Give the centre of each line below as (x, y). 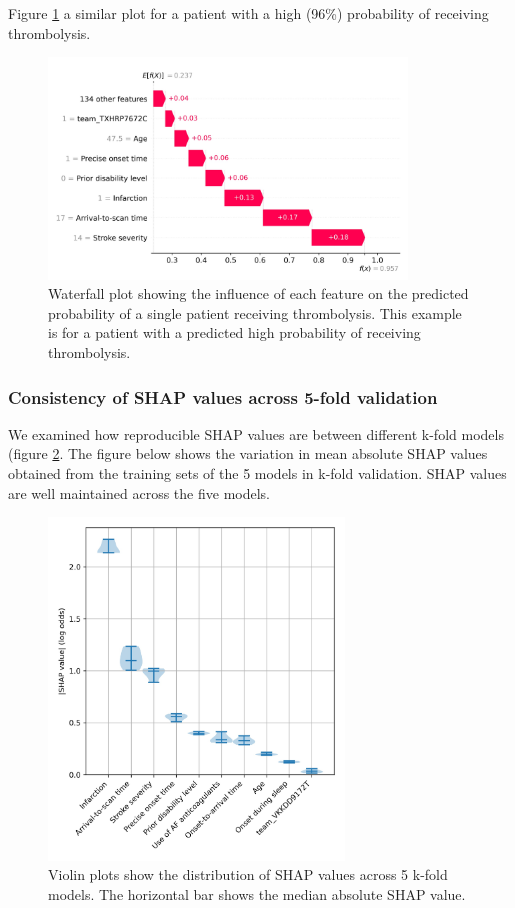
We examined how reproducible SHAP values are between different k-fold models (256, 433)
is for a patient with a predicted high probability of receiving (234, 332)
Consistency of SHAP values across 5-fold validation (223, 396)
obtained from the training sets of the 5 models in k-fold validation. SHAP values (257, 472)
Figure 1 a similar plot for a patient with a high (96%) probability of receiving (248, 13)
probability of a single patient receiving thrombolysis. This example (255, 312)
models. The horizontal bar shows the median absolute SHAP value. (257, 893)
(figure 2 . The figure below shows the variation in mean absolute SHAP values (248, 453)
